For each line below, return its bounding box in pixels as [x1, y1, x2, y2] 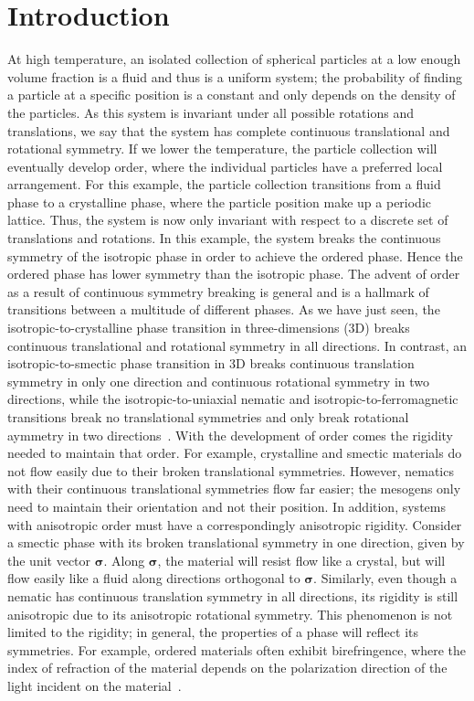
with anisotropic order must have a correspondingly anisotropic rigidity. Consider [7, 515, 462, 534]
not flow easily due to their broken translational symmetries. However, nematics [7, 461, 454, 480]
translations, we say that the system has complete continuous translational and [7, 121, 450, 140]
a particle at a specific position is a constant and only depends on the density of [7, 85, 456, 104]
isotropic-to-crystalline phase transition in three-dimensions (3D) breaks [7, 318, 410, 337]
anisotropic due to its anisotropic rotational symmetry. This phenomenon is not [7, 604, 453, 623]
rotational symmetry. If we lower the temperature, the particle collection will [7, 139, 437, 158]
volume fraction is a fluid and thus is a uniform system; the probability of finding [7, 67, 462, 86]
